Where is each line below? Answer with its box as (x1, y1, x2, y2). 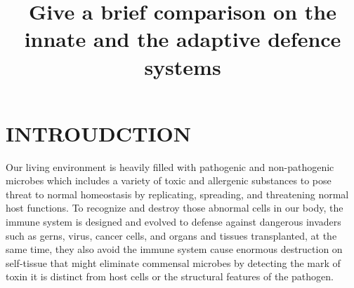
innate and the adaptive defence (24, 25, 341, 53)
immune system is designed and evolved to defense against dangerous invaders (6, 214, 341, 229)
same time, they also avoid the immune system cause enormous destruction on (6, 242, 343, 256)
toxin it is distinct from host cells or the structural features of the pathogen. (6, 269, 334, 284)
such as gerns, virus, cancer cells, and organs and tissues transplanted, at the (6, 228, 337, 242)
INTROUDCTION (6, 118, 192, 147)
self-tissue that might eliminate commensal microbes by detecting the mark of (6, 255, 341, 270)
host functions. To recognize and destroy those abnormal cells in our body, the (6, 200, 343, 215)
